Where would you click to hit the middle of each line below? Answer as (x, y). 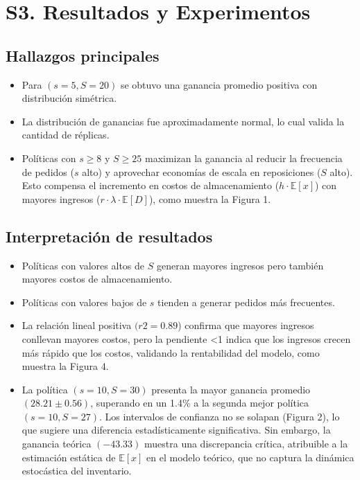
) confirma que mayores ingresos (246, 325)
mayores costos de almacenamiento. (97, 279)
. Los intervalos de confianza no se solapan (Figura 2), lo (219, 416)
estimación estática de (69, 457)
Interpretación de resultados (109, 236)
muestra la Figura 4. (65, 366)
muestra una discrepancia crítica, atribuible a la (246, 444)
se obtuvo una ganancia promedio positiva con (219, 84)
